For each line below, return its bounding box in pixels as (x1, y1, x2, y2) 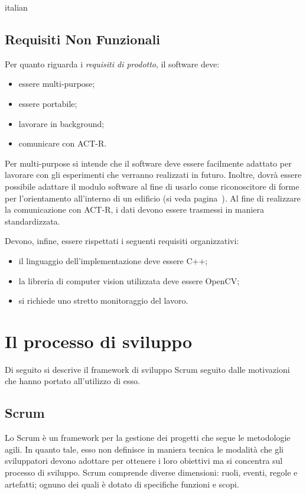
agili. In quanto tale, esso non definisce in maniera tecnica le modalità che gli (5, 443, 284, 455)
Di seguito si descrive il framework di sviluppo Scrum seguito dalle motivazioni (5, 363, 290, 375)
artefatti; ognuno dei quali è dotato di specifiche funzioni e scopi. (5, 477, 239, 490)
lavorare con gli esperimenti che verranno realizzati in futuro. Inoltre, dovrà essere (5, 168, 302, 181)
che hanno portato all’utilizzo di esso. (5, 375, 140, 387)
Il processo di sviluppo (5, 329, 193, 353)
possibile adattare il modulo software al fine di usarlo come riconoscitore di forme (5, 180, 300, 192)
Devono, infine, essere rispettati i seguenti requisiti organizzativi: (5, 235, 239, 247)
